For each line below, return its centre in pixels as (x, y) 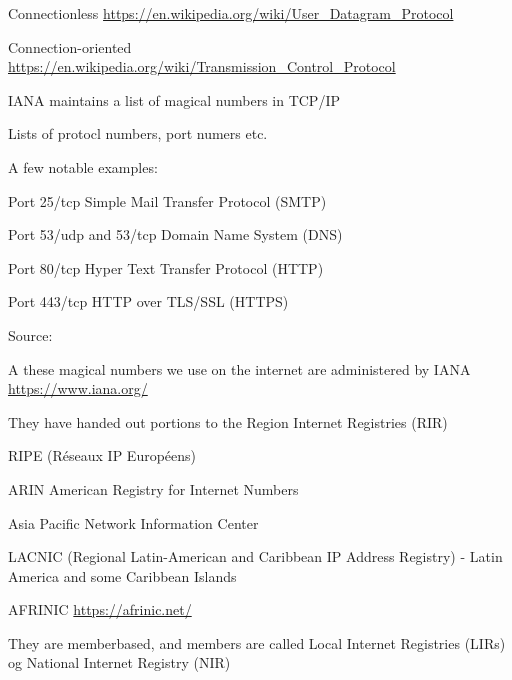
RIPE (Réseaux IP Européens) (102, 455)
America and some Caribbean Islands (122, 575)
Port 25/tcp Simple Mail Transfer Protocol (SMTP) (167, 200)
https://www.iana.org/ (78, 388)
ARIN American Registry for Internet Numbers (153, 488)
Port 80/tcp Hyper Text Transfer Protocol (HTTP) (166, 267)
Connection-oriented (70, 46)
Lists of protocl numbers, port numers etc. (138, 133)
